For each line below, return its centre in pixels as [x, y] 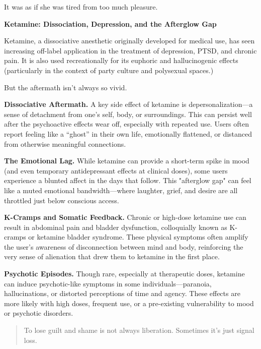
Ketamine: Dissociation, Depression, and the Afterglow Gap [110, 23]
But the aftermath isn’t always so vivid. [66, 87]
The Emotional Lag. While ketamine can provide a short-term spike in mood [127, 161]
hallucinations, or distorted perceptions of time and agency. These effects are [122, 293]
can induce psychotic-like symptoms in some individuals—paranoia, [108, 283]
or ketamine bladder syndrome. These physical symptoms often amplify [138, 237]
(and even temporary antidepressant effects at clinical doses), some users [116, 170]
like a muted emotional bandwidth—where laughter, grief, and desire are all [121, 190]
